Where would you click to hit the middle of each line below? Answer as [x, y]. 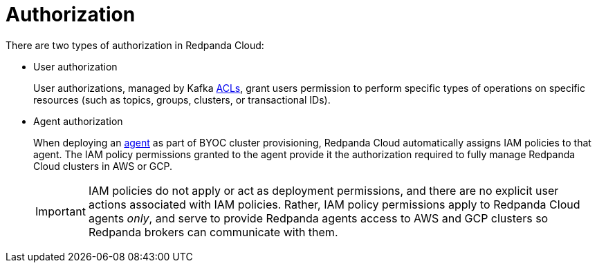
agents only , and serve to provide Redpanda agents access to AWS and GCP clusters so [318, 218]
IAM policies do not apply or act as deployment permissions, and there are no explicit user [323, 190]
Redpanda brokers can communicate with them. [213, 232]
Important [61, 211]
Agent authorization [78, 121]
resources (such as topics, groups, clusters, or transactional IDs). [182, 99]
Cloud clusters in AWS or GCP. [103, 166]
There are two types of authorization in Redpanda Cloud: [135, 45]
